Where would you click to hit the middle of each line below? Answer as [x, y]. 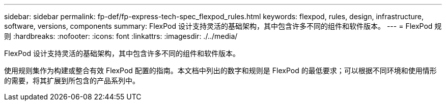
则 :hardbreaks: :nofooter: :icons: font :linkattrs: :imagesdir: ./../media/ [121, 36]
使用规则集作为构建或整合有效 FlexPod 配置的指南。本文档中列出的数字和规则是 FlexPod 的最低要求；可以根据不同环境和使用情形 [220, 70]
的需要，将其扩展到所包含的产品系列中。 [72, 81]
